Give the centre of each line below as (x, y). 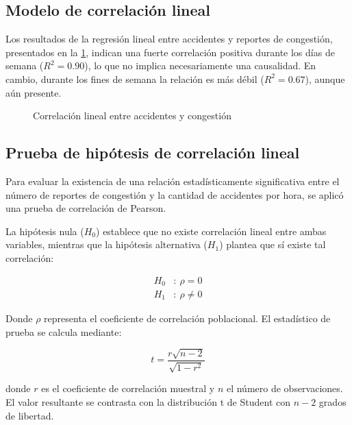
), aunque (325, 78)
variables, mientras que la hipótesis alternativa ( (106, 244)
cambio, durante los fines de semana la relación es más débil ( (135, 78)
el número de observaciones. (285, 388)
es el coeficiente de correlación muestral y (128, 388)
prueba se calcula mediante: (64, 331)
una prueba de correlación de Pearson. (86, 208)
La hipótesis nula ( (45, 231)
